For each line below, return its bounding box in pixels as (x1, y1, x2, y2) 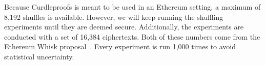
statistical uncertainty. (4, 51, 74, 61)
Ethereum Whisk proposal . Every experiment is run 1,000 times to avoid (4, 41, 236, 52)
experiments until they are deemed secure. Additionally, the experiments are (4, 21, 244, 32)
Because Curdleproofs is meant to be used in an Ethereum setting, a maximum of (4, 2, 261, 12)
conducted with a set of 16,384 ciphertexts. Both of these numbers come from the (4, 31, 260, 42)
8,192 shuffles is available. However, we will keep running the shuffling (4, 11, 223, 22)
